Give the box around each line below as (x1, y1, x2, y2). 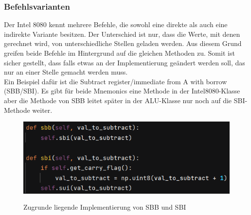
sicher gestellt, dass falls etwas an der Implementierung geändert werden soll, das (4, 57, 245, 67)
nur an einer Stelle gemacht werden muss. (4, 67, 128, 77)
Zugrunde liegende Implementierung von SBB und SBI (23, 202, 186, 212)
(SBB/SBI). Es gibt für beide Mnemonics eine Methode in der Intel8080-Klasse (4, 86, 240, 96)
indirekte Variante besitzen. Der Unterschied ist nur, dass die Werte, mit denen (4, 29, 240, 39)
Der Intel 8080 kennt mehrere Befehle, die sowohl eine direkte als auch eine (4, 19, 228, 30)
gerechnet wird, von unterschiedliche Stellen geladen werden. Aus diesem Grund (4, 38, 242, 48)
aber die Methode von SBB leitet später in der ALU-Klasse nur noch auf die (4, 95, 232, 105)
